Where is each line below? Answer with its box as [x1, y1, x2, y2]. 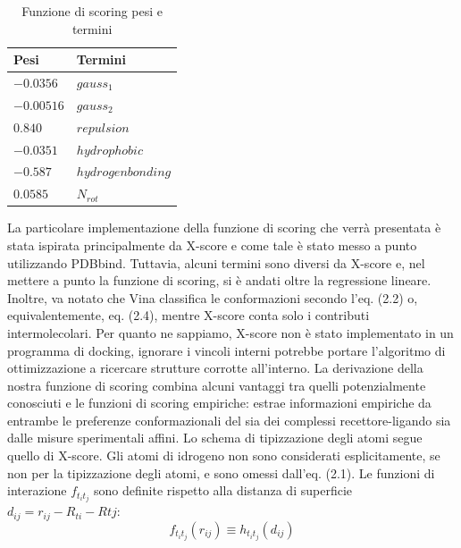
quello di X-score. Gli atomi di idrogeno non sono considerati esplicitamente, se [7, 446, 440, 465]
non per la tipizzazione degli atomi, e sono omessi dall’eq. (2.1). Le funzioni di [7, 463, 435, 482]
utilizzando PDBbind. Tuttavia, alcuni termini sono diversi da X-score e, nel [7, 253, 425, 272]
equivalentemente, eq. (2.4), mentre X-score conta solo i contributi [7, 306, 370, 325]
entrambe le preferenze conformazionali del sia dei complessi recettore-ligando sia [7, 410, 451, 429]
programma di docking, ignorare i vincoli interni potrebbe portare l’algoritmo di [7, 341, 446, 359]
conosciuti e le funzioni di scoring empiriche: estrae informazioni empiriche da [7, 393, 432, 412]
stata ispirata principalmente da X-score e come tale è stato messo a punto [7, 235, 417, 254]
